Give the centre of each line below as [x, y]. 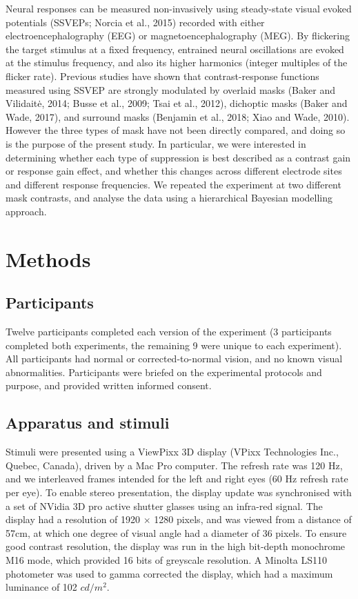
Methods [48, 258]
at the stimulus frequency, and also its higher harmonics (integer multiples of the [177, 62]
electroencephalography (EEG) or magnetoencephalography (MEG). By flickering [178, 36]
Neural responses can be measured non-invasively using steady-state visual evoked [179, 8]
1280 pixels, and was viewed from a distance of [253, 519]
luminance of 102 [41, 587]
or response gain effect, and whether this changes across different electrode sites [174, 171]
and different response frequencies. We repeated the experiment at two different [173, 184]
